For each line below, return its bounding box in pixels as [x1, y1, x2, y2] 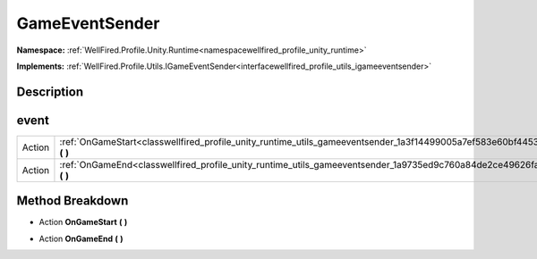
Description [16, 84, 84, 99]
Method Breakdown [16, 193, 129, 209]
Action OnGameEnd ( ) [38, 233, 124, 244]
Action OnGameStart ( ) [38, 217, 128, 228]
